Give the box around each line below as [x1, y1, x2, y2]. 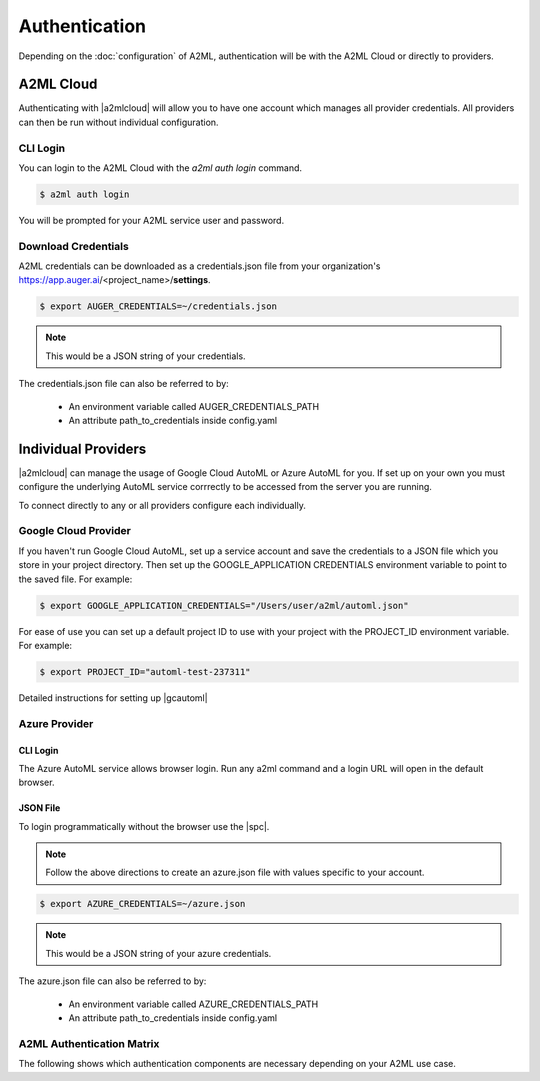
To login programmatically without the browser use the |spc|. [18, 820, 270, 832]
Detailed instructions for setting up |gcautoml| [18, 691, 209, 704]
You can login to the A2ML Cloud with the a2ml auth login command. [18, 161, 303, 174]
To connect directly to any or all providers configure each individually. [18, 499, 307, 511]
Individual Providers [18, 440, 147, 457]
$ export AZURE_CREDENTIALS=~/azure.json [39, 898, 246, 910]
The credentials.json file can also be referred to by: [18, 378, 229, 390]
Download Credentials [18, 239, 129, 253]
